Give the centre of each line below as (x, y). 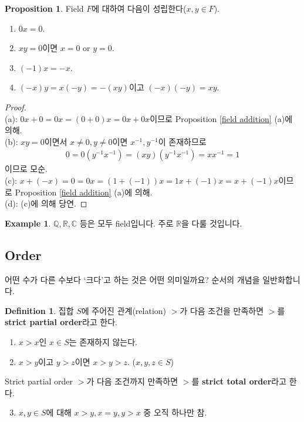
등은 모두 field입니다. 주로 (126, 223)
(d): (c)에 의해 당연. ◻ (46, 203)
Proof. (16, 107)
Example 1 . (28, 223)
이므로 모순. (26, 169)
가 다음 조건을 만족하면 (222, 310)
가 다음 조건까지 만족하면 (132, 381)
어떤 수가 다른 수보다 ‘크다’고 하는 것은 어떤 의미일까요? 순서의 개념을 (132, 279)
